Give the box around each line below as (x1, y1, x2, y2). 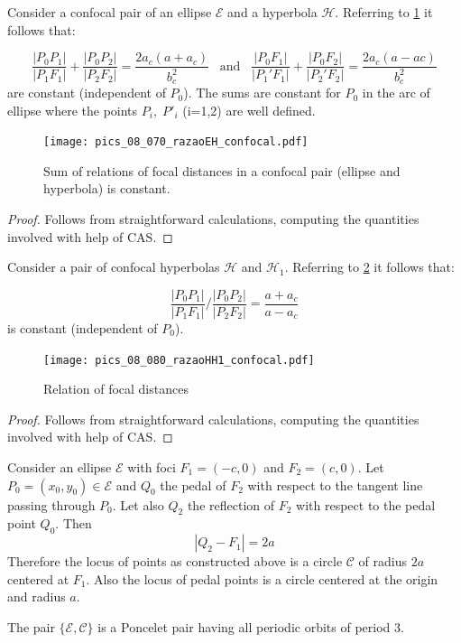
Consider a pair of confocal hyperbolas (7, 257, 220, 276)
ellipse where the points (7, 100, 138, 119)
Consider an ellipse (7, 457, 112, 476)
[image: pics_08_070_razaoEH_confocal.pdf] (43, 135, 309, 149)
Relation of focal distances (43, 379, 189, 398)
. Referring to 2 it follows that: (284, 257, 455, 276)
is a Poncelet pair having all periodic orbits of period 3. (97, 617, 404, 636)
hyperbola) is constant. (43, 179, 171, 198)
